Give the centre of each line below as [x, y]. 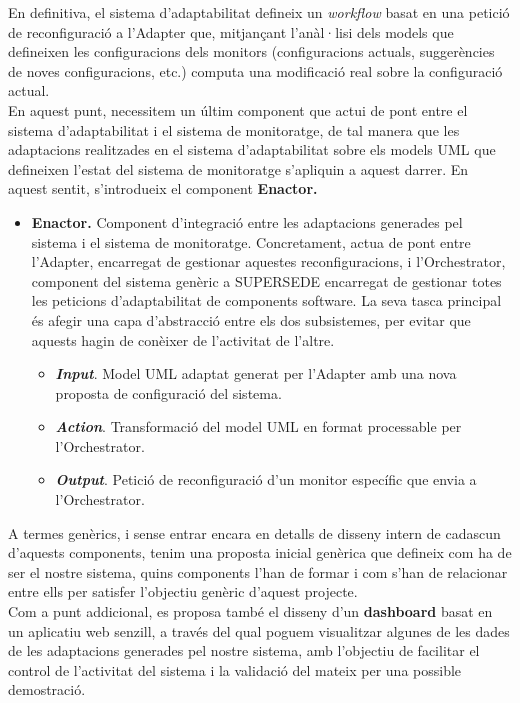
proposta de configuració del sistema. [168, 392]
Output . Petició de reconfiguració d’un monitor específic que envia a [266, 479]
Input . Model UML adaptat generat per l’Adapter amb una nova [256, 373]
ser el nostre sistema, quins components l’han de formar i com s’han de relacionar [258, 571]
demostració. [47, 689]
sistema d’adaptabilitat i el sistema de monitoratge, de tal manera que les [234, 129]
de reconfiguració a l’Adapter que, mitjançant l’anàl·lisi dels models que [231, 31]
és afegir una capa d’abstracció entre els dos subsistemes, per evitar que [251, 319]
